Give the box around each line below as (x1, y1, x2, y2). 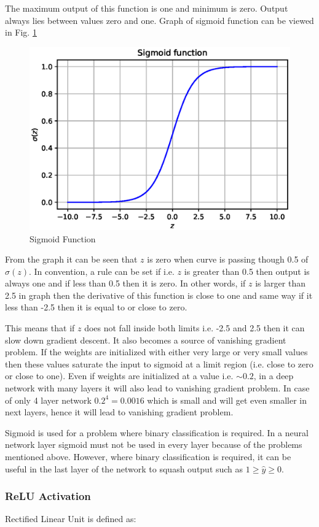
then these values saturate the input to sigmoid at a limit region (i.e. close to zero (5, 357, 313, 370)
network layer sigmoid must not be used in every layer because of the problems (5, 438, 302, 451)
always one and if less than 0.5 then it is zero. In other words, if (5, 277, 246, 290)
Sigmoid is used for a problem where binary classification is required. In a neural (5, 426, 309, 439)
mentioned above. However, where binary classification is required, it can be (5, 450, 291, 463)
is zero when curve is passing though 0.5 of (147, 253, 309, 266)
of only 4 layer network (5, 393, 92, 406)
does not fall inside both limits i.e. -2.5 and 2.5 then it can (84, 321, 305, 334)
